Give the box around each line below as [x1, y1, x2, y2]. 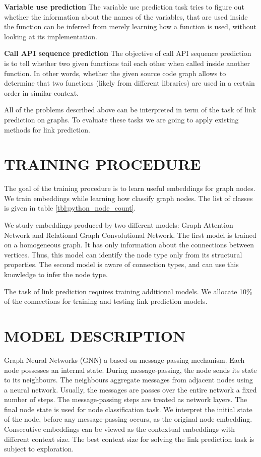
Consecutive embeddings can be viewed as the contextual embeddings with [4, 424, 235, 434]
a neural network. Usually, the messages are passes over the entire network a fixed [4, 384, 257, 395]
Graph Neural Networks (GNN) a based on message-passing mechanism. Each [4, 354, 245, 365]
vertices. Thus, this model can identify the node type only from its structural [4, 249, 242, 259]
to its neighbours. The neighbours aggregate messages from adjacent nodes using [4, 374, 253, 385]
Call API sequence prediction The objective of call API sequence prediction [4, 48, 251, 58]
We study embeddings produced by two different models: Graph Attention [4, 220, 233, 230]
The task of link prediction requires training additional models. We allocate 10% [4, 286, 252, 296]
